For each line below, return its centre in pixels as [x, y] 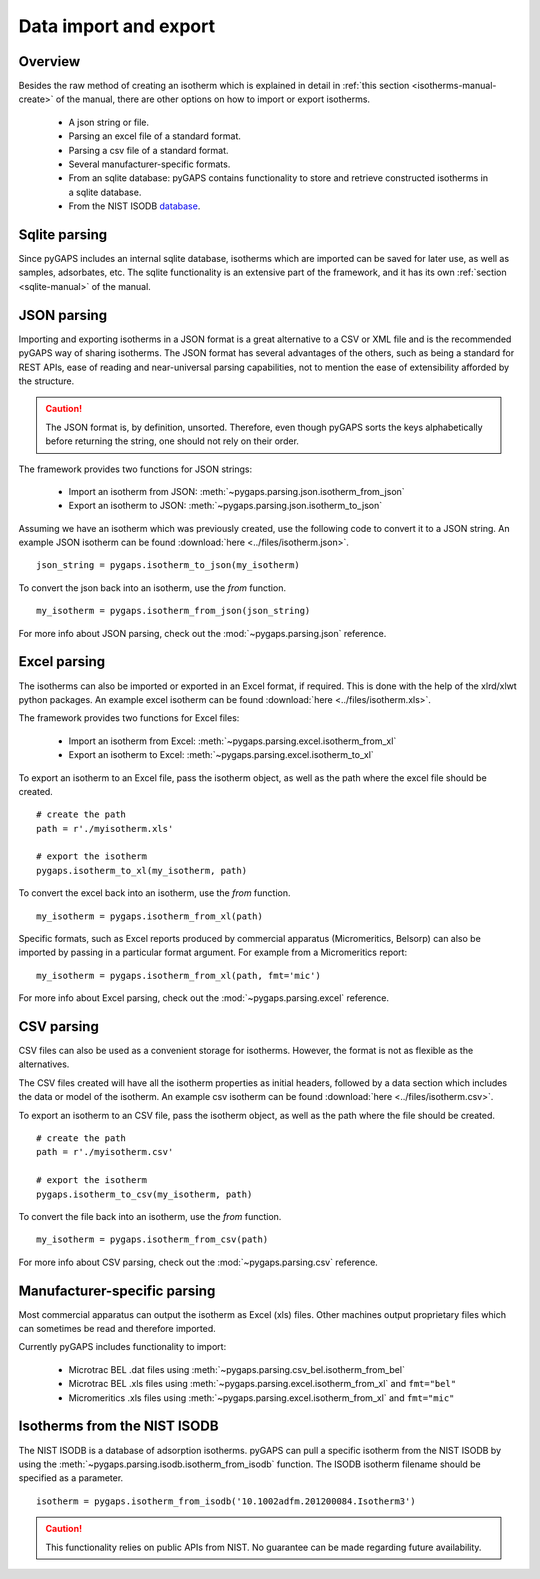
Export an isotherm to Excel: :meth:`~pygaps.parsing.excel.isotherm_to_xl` [221, 755]
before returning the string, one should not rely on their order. [172, 441]
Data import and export [116, 26]
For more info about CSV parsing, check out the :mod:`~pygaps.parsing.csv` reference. [198, 1262]
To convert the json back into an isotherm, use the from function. [152, 587]
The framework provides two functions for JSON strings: [135, 469]
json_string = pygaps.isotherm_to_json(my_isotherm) [168, 565]
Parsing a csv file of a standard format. [148, 150]
